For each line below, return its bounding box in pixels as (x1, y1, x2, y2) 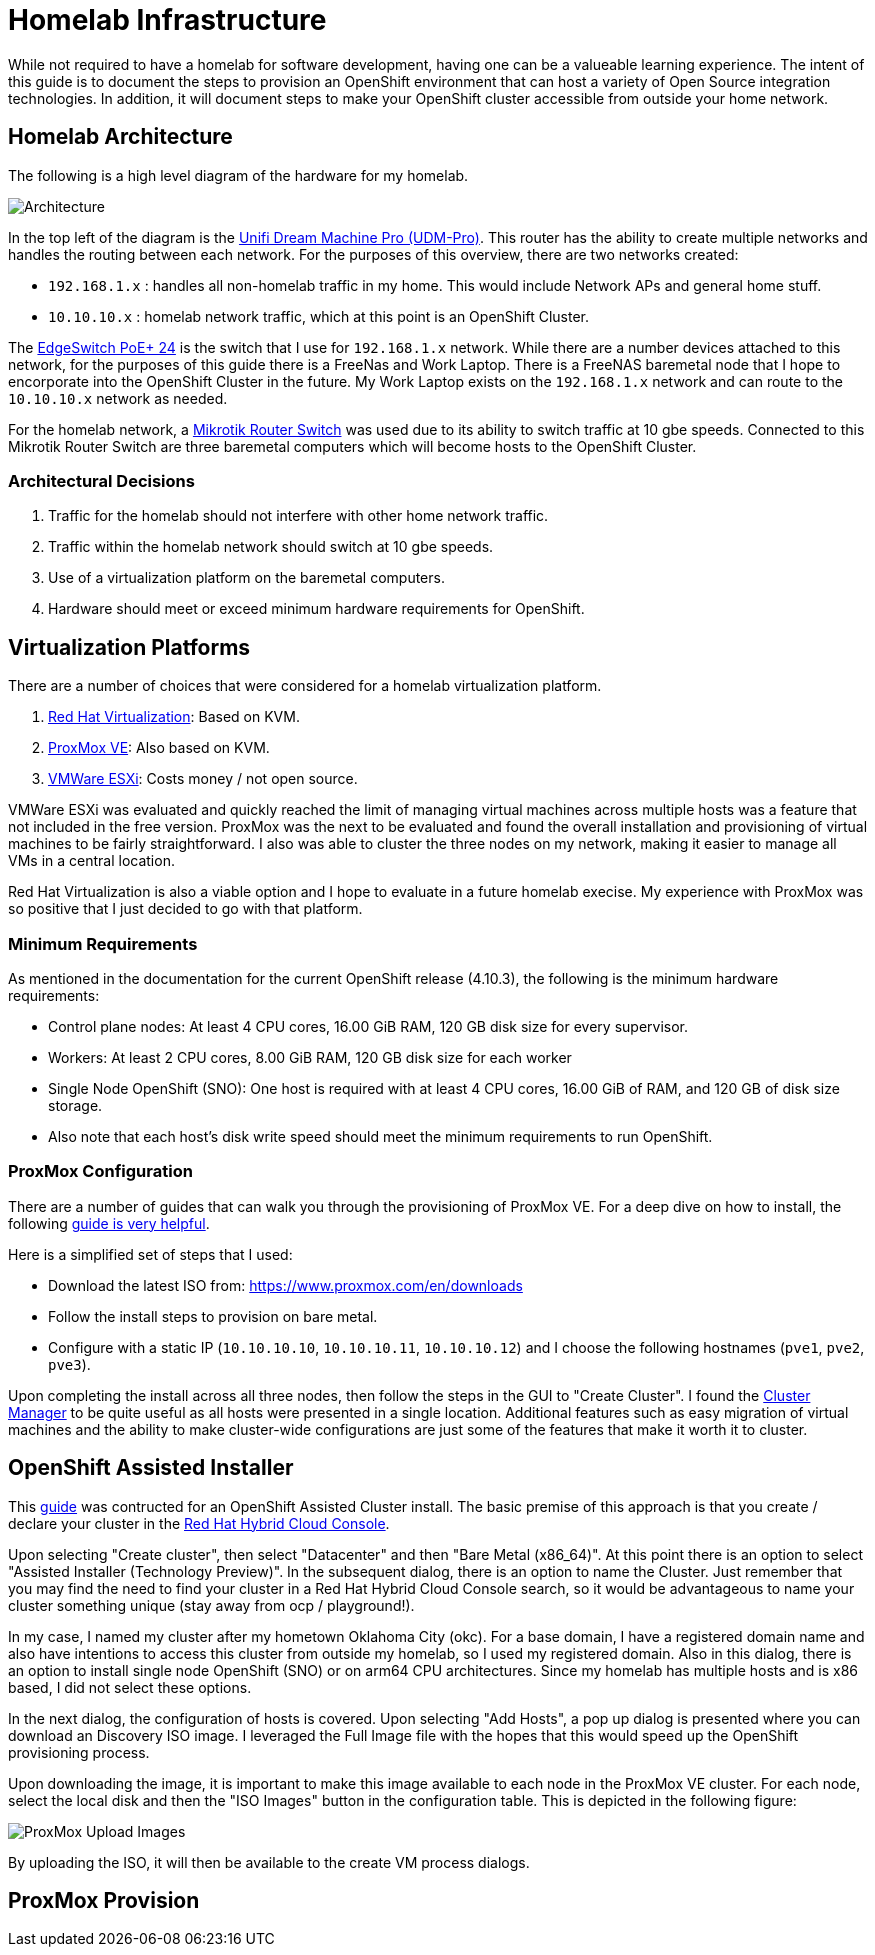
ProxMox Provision (8, 1887, 200, 1913)
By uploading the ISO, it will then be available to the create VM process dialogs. (8, 1853, 530, 1871)
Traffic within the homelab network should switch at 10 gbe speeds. (48, 538, 494, 556)
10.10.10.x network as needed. (8, 389, 228, 407)
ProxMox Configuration (8, 1161, 193, 1182)
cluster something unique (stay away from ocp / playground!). (8, 1596, 415, 1614)
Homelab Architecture (8, 124, 233, 150)
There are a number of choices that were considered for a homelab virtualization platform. (8, 677, 602, 695)
